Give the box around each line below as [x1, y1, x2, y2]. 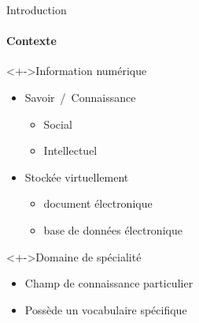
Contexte [6, 32, 57, 49]
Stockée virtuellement [24, 168, 129, 185]
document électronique [43, 195, 153, 212]
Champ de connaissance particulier [24, 275, 193, 291]
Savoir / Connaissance [24, 88, 136, 105]
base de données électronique [43, 221, 182, 238]
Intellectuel [43, 142, 98, 159]
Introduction [6, 2, 67, 17]
